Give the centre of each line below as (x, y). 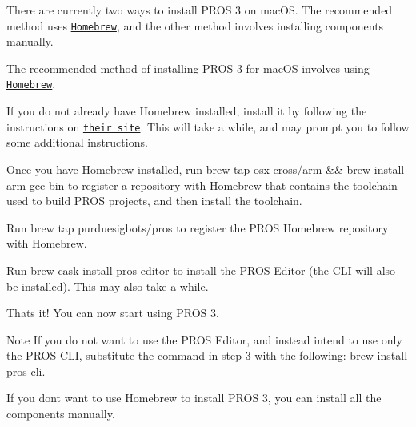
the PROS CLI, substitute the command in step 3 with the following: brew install (207, 355)
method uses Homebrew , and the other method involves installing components (195, 25)
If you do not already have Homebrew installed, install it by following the (187, 111)
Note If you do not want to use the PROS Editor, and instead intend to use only (204, 339)
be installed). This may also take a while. (108, 286)
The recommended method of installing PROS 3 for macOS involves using (188, 68)
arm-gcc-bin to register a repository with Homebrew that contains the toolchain (202, 185)
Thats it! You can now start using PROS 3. (113, 313)
